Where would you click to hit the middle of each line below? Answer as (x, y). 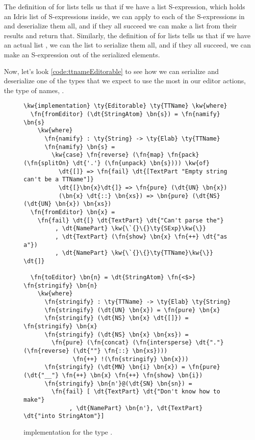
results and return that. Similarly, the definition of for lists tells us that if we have (127, 35)
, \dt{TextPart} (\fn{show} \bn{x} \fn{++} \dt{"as (141, 236)
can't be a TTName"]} (59, 180)
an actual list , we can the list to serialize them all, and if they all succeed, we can (127, 45)
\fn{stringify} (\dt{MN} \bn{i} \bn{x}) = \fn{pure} (132, 367)
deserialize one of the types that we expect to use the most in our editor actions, (125, 81)
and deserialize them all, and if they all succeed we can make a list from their (120, 26)
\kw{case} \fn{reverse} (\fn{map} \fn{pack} (125, 155)
